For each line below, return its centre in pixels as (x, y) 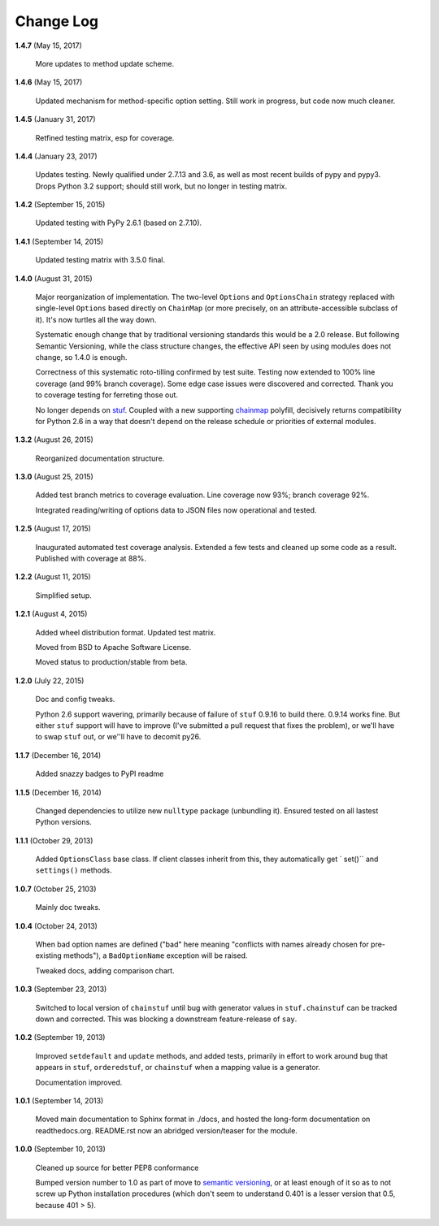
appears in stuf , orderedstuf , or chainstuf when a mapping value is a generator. (178, 1068)
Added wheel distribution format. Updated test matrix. (126, 632)
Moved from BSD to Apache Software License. (113, 647)
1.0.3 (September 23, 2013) (61, 989)
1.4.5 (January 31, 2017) (56, 119)
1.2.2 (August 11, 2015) (53, 577)
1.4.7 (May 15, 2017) (49, 45)
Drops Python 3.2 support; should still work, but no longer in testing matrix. (161, 186)
